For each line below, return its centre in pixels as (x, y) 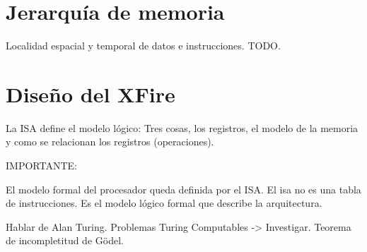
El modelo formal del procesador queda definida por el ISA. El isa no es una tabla (183, 189)
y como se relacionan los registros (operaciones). (110, 142)
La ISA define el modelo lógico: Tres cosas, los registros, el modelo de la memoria (182, 127)
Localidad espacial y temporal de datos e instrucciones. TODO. (143, 46)
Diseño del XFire (91, 94)
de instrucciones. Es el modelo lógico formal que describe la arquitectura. (164, 203)
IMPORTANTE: (41, 166)
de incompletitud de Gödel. (65, 240)
